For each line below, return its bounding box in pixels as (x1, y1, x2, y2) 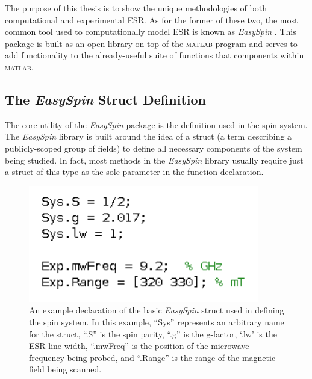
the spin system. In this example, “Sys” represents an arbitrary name (29, 315, 284, 328)
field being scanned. (29, 363, 102, 375)
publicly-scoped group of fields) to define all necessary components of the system (5, 141, 302, 154)
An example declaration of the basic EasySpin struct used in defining (29, 304, 284, 316)
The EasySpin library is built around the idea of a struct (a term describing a (5, 130, 292, 143)
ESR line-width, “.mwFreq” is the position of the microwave (29, 339, 249, 352)
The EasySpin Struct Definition (5, 90, 206, 108)
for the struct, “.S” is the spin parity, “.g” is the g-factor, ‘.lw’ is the (29, 327, 277, 340)
